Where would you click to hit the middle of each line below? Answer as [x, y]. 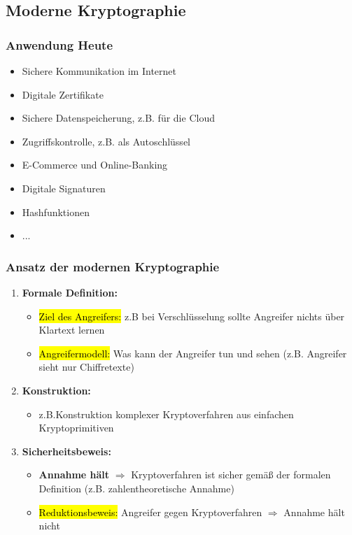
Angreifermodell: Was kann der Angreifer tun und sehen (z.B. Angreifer [193, 353]
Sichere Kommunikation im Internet [99, 71]
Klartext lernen [72, 330]
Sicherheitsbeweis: [66, 451]
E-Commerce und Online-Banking [95, 165]
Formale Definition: [70, 292]
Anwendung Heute [59, 44]
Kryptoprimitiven [76, 428]
